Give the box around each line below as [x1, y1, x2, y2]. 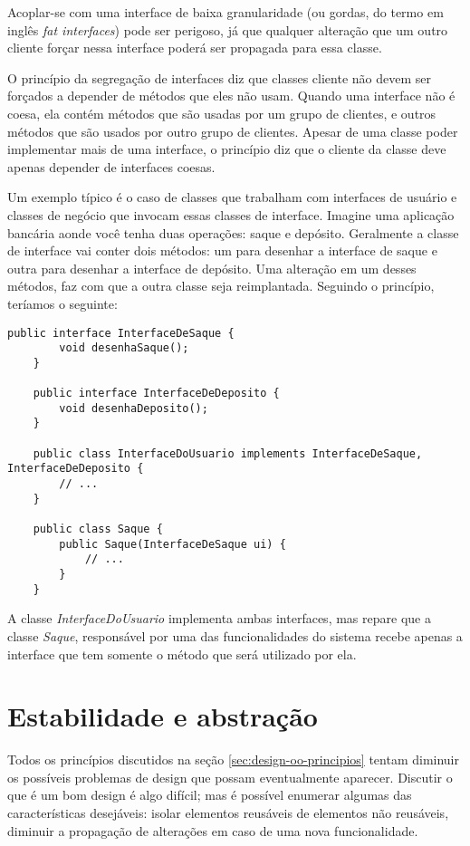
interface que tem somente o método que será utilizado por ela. [7, 644, 357, 663]
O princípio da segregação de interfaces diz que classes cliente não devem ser [7, 68, 431, 87]
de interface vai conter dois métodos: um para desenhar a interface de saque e [7, 241, 437, 260]
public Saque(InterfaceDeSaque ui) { [59, 537, 286, 551]
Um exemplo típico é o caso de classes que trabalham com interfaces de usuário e [7, 187, 457, 207]
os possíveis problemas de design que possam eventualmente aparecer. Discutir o [7, 767, 453, 786]
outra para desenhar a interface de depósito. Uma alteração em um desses [7, 258, 417, 277]
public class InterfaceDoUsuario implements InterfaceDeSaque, [33, 447, 423, 460]
